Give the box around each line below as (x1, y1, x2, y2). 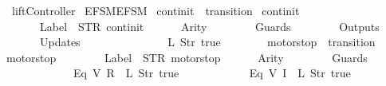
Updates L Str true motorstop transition (39, 33, 376, 50)
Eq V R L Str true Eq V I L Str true (73, 64, 351, 81)
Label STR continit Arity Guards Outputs (39, 18, 380, 34)
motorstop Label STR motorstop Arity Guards (6, 49, 368, 65)
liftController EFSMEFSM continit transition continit (11, 2, 300, 18)
